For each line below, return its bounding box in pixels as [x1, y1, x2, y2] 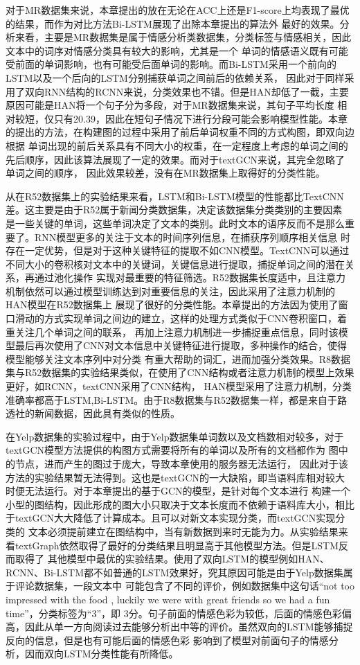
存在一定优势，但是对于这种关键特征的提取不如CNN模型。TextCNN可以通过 [6, 243, 350, 258]
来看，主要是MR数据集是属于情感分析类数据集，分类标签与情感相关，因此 [15, 30, 352, 44]
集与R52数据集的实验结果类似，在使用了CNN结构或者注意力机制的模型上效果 [6, 365, 354, 380]
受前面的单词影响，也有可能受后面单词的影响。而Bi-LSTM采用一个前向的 [6, 57, 336, 71]
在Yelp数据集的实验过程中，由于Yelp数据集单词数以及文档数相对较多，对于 [6, 429, 344, 443]
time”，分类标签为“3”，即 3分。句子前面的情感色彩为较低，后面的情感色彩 [6, 605, 342, 620]
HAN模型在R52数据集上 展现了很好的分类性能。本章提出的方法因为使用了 [6, 297, 339, 312]
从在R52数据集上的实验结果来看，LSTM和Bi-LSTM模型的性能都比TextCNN [6, 188, 344, 203]
